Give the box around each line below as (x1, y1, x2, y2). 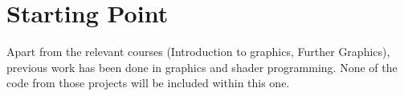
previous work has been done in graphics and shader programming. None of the (6, 58, 398, 75)
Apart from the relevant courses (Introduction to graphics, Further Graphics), (6, 43, 390, 60)
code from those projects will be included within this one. (6, 74, 290, 91)
